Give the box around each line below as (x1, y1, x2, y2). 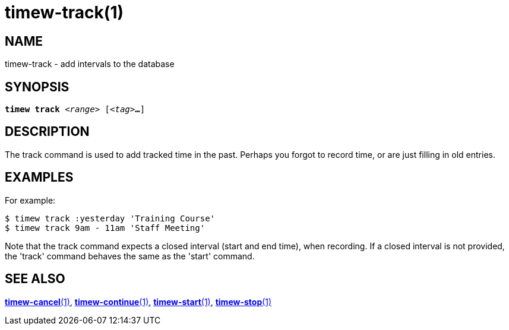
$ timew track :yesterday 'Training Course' (5, 213, 216, 223)
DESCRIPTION (5, 124, 90, 139)
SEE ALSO (5, 271, 65, 287)
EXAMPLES (5, 170, 74, 185)
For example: (5, 195, 56, 205)
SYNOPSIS (5, 79, 69, 94)
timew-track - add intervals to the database (5, 59, 175, 69)
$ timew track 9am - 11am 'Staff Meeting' (5, 223, 206, 233)
